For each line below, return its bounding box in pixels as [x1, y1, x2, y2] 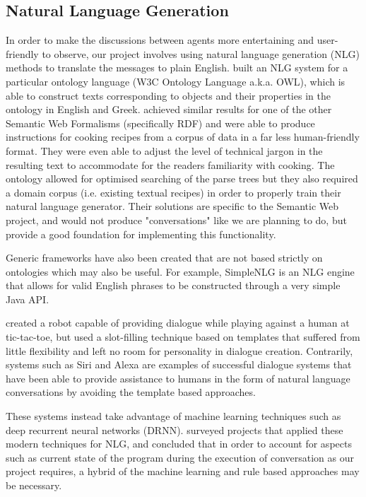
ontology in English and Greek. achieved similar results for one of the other [6, 102, 332, 117]
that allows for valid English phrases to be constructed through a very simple [6, 278, 341, 293]
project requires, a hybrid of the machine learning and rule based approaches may [6, 464, 360, 479]
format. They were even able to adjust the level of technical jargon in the [6, 143, 323, 158]
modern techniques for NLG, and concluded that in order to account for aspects [6, 436, 352, 451]
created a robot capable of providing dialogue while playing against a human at [6, 315, 350, 330]
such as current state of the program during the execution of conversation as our [6, 450, 354, 464]
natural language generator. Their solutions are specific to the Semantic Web [6, 199, 338, 214]
